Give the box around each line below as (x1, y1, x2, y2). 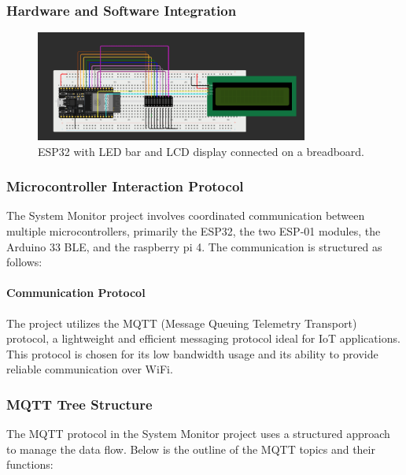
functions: (6, 456, 54, 473)
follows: (6, 254, 42, 270)
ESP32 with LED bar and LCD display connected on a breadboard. (38, 143, 365, 159)
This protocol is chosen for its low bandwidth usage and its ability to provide (6, 345, 378, 362)
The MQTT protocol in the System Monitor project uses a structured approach (6, 425, 390, 442)
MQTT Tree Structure (6, 394, 153, 414)
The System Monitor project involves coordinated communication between (6, 207, 365, 224)
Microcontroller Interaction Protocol (6, 176, 244, 196)
